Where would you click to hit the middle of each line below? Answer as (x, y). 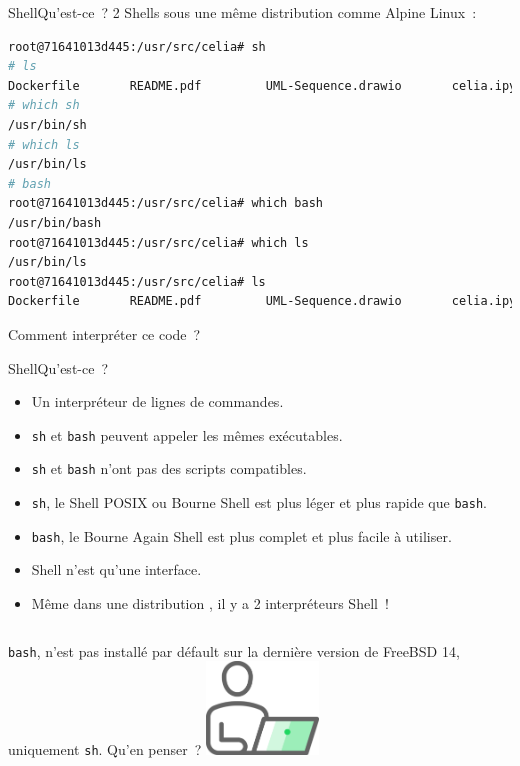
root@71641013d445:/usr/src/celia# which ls (158, 242)
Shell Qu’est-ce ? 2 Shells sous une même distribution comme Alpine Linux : (242, 12)
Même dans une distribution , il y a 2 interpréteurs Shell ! (210, 602)
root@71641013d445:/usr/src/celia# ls (137, 281)
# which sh (44, 105)
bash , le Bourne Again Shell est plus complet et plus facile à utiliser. (241, 535)
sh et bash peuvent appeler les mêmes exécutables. (187, 434)
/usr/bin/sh (47, 124)
